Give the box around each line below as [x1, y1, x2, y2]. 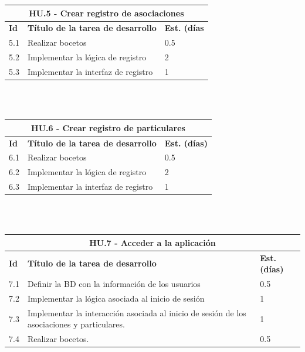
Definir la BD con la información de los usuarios [27, 278, 201, 290]
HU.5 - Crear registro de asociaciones [29, 6, 184, 19]
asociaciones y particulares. [27, 318, 125, 330]
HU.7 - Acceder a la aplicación [89, 236, 216, 248]
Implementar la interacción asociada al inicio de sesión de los [27, 306, 246, 319]
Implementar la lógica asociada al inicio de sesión [27, 292, 205, 304]
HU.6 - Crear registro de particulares [31, 121, 185, 134]
